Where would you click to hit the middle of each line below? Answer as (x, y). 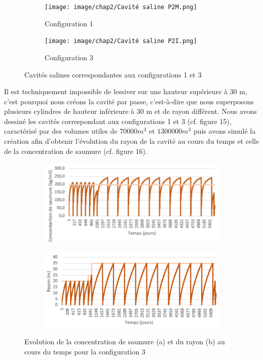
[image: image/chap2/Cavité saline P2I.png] (121, 41)
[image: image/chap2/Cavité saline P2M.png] (121, 7)
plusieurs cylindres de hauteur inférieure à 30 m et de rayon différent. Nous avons (130, 111)
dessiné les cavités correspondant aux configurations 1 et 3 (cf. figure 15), (118, 121)
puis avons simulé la (224, 131)
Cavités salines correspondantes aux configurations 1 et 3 (113, 74)
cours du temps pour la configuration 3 (85, 351)
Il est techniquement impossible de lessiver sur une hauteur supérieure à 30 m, (126, 91)
